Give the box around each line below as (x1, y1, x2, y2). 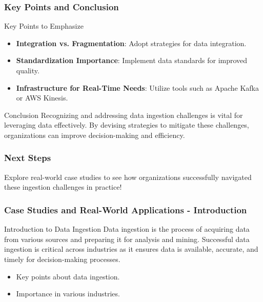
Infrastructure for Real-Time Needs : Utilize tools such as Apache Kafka (16, 82, 259, 93)
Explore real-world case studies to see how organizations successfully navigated (4, 171, 252, 182)
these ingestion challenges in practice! (4, 182, 122, 192)
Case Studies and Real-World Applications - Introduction (4, 203, 247, 216)
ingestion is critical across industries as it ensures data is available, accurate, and (4, 244, 258, 254)
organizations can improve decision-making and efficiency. (4, 129, 185, 140)
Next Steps (4, 151, 51, 164)
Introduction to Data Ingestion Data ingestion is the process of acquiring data (4, 224, 250, 234)
